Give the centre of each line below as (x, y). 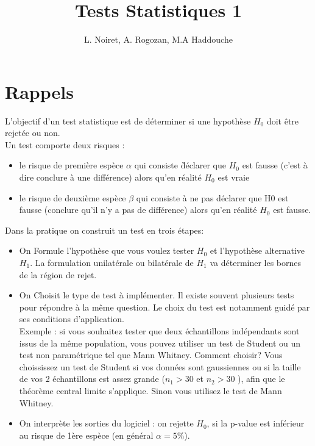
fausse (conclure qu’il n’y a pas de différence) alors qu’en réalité (138, 210)
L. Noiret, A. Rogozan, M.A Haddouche (158, 39)
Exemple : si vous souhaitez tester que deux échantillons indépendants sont (159, 330)
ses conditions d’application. (72, 319)
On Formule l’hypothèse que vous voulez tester (107, 250)
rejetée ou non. (33, 133)
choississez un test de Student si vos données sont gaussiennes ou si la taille (160, 366)
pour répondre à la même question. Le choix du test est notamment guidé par (165, 307)
